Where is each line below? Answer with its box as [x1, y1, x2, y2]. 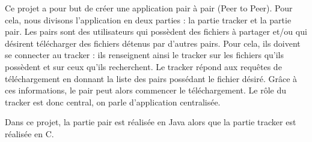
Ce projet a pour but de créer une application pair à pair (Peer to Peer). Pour [5, 2, 293, 14]
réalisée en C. [5, 127, 54, 140]
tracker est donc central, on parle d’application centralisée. [5, 95, 221, 108]
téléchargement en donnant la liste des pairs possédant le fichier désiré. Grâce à [5, 72, 298, 84]
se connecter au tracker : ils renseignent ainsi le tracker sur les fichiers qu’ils [5, 49, 284, 61]
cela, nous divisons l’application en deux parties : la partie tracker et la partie [5, 13, 292, 26]
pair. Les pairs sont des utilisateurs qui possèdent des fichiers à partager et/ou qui [5, 25, 307, 38]
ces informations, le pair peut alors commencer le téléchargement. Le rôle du [5, 84, 287, 96]
